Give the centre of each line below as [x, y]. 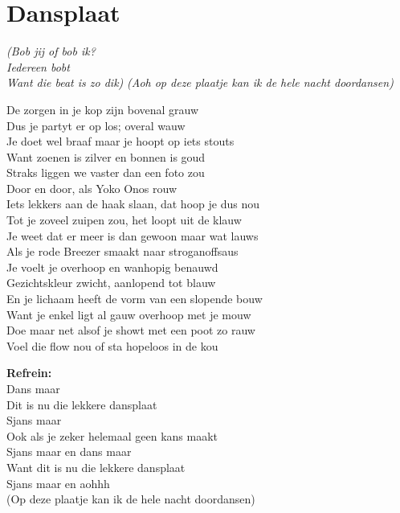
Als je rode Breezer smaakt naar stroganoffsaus [122, 251]
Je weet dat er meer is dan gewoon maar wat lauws [133, 235]
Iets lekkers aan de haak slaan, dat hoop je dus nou [133, 204]
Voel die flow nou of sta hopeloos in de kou [112, 345]
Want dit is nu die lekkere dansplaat [96, 467]
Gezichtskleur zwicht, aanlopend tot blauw [111, 283]
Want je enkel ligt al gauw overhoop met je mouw [129, 314]
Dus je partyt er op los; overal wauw [96, 125]
